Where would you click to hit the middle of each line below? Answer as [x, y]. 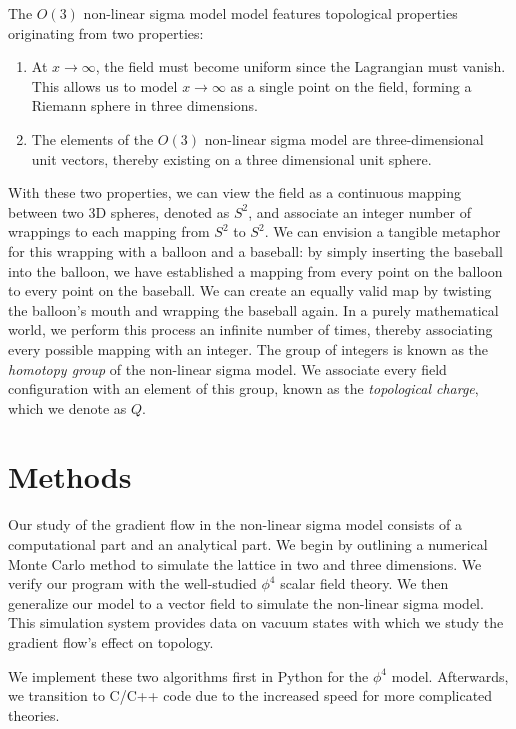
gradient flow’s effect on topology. [111, 641]
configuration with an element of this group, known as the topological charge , [243, 388]
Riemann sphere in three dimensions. [144, 105]
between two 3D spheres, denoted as [119, 211]
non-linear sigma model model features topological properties [270, 13]
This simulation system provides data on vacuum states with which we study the [256, 622]
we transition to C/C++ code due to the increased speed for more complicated [250, 695]
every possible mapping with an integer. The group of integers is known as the [248, 348]
